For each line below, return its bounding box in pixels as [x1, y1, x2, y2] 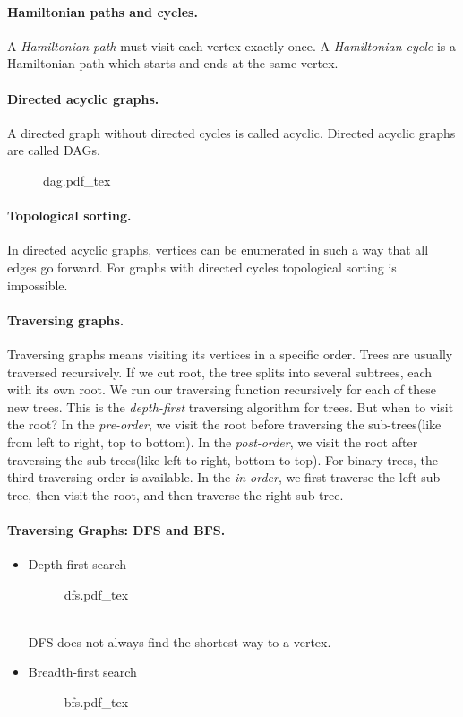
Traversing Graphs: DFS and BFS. [7, 520, 226, 539]
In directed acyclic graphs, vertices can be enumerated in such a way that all [7, 240, 429, 259]
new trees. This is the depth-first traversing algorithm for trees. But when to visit [7, 397, 454, 416]
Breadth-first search [28, 662, 137, 681]
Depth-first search [28, 555, 127, 574]
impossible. [7, 275, 68, 294]
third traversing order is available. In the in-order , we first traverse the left [7, 468, 417, 487]
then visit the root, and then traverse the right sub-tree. [35, 485, 344, 504]
